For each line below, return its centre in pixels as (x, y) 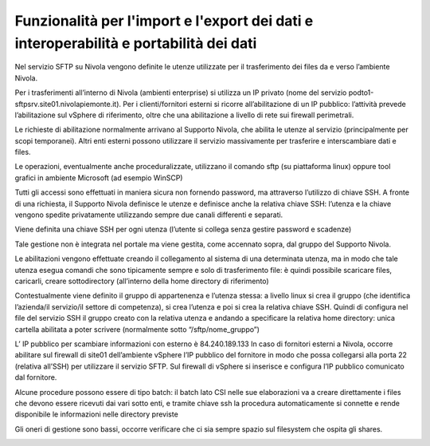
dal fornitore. (36, 377)
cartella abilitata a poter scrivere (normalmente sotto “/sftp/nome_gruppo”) (137, 329)
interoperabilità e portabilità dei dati (136, 43)
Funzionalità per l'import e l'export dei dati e (164, 21)
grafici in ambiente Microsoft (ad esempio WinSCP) (99, 178)
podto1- (361, 93)
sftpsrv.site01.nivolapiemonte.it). (68, 104)
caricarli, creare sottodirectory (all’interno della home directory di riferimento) (142, 281)
